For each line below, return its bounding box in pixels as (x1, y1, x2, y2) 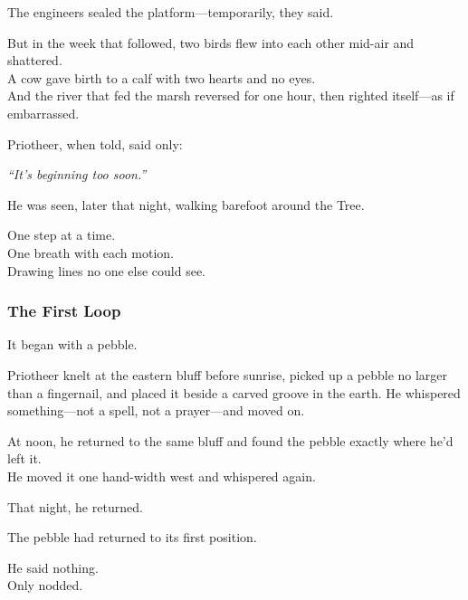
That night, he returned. (7, 497, 143, 516)
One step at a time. (7, 225, 116, 244)
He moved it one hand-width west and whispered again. (7, 466, 316, 485)
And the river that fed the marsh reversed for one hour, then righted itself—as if (7, 86, 454, 105)
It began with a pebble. (7, 335, 138, 354)
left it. (7, 449, 42, 468)
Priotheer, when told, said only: (7, 134, 183, 153)
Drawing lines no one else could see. (7, 261, 205, 280)
